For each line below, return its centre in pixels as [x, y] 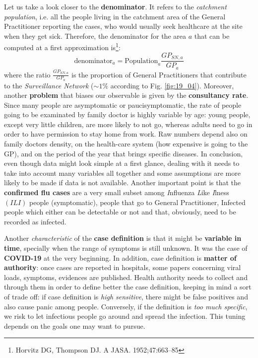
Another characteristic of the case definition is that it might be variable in [123, 238]
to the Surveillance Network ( [49, 85]
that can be [212, 36]
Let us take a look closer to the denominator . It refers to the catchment [115, 6]
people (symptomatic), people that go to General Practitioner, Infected [137, 202]
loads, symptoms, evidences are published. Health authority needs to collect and [126, 277]
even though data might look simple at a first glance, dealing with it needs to [122, 163]
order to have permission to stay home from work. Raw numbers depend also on [126, 134]
